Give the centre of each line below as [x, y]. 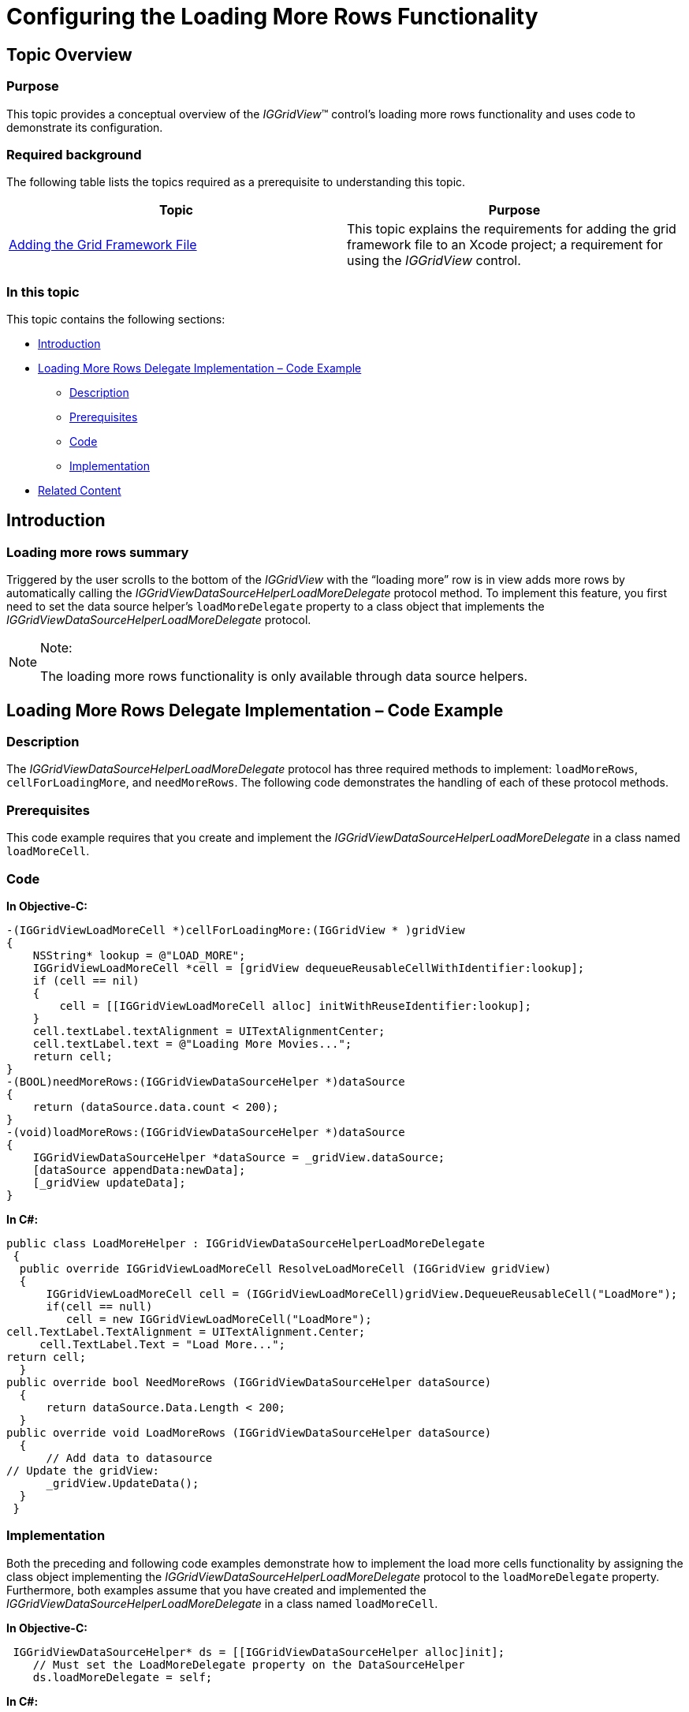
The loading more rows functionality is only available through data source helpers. [284, 677]
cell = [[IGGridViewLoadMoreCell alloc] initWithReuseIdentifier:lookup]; [295, 1006]
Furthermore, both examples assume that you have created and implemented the [216, 1590]
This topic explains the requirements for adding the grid [512, 229]
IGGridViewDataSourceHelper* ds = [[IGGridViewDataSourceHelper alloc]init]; [259, 1652]
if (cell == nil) [86, 980]
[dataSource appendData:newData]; [139, 1170]
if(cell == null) [99, 1306]
